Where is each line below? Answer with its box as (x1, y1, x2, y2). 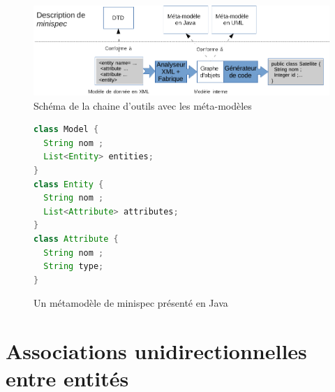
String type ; (43, 261, 104, 272)
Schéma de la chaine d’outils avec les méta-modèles (33, 98, 252, 112)
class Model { (33, 124, 99, 135)
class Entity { (33, 179, 104, 189)
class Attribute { (33, 234, 119, 245)
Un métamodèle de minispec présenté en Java (33, 296, 228, 310)
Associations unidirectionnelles (6, 337, 307, 365)
